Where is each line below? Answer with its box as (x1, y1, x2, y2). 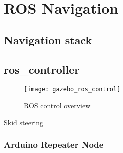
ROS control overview (24, 100, 91, 111)
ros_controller (4, 61, 80, 77)
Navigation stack (4, 32, 92, 47)
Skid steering (4, 117, 44, 127)
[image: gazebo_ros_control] (24, 86, 121, 93)
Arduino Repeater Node (4, 138, 104, 151)
